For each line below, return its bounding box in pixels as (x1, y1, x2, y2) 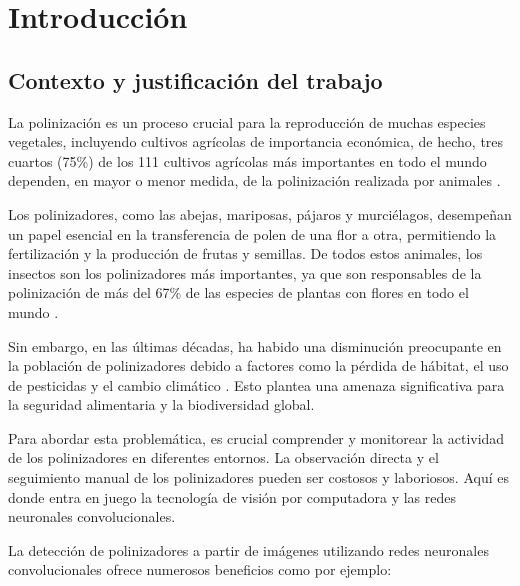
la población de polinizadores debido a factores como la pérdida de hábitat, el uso (8, 355, 509, 376)
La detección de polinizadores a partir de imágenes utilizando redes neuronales (8, 539, 489, 560)
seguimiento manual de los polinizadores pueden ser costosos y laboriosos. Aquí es (8, 467, 509, 488)
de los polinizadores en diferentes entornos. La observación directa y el (8, 447, 439, 468)
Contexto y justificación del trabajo (8, 64, 383, 95)
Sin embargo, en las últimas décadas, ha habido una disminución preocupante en (8, 335, 502, 356)
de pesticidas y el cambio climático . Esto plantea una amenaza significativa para (8, 374, 505, 395)
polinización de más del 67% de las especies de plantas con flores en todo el (8, 282, 469, 303)
